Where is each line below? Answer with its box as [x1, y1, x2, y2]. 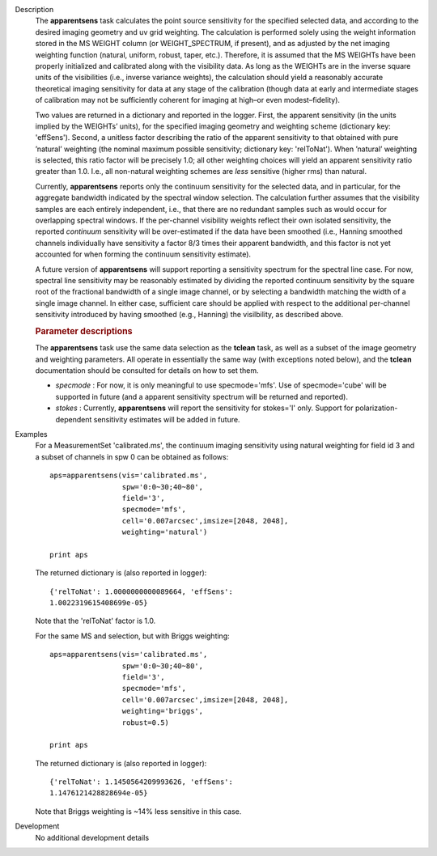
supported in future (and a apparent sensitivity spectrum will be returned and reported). [55, 392, 348, 401]
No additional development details [35, 833, 150, 842]
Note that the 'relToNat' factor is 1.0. [35, 616, 156, 626]
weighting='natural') [121, 528, 208, 537]
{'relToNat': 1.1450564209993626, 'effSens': [49, 778, 234, 786]
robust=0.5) [121, 718, 170, 727]
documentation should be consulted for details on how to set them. [35, 365, 259, 375]
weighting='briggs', [121, 706, 204, 716]
